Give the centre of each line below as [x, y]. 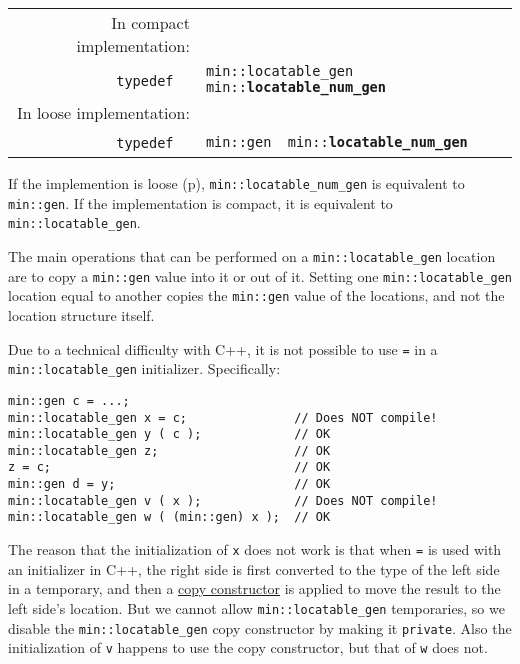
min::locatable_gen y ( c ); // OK [169, 434]
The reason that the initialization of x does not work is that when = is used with [255, 549]
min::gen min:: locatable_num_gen [336, 141]
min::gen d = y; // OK [169, 484]
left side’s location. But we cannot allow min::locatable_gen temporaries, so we [256, 607]
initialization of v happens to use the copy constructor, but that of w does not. [248, 647]
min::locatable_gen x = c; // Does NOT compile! [223, 417]
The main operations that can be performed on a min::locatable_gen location [252, 255]
